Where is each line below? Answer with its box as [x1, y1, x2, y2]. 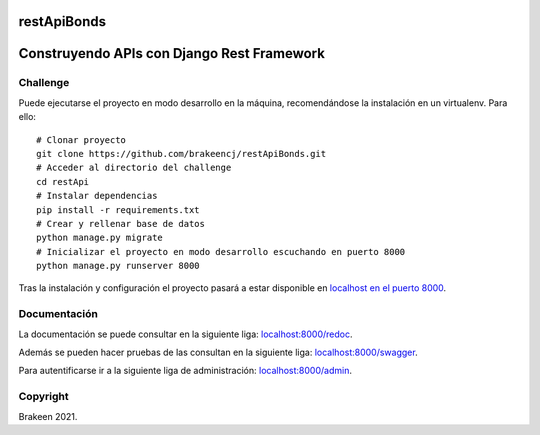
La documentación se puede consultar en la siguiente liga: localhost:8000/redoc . [18, 328, 354, 340]
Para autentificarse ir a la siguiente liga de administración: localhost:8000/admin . [18, 365, 352, 377]
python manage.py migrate [36, 232, 164, 244]
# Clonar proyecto [36, 134, 127, 145]
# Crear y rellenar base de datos [36, 218, 205, 229]
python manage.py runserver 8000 [36, 260, 200, 272]
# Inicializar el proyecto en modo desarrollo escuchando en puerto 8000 [36, 246, 406, 257]
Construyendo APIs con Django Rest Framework [18, 45, 325, 62]
